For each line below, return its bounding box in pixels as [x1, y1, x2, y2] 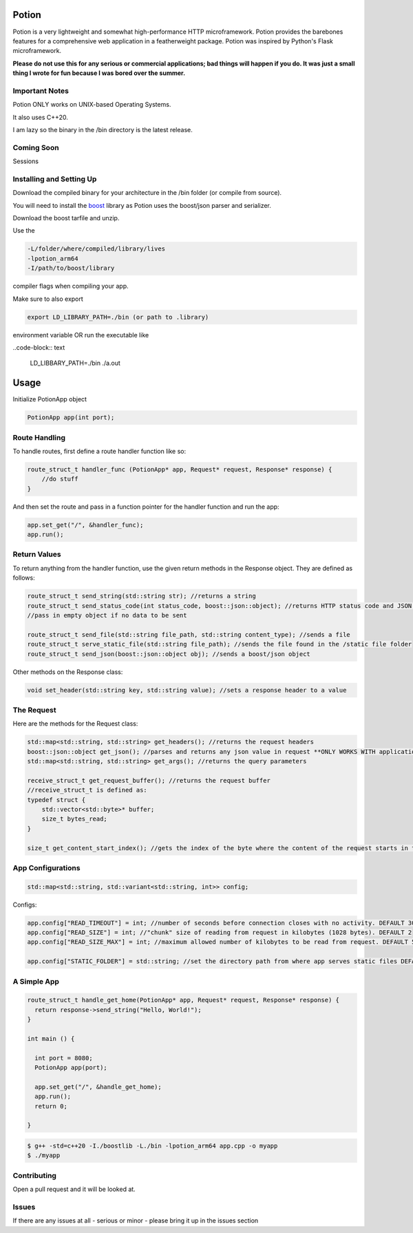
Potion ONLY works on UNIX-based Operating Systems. [12, 101, 171, 109]
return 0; [34, 1102, 68, 1110]
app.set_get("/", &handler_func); [27, 520, 144, 529]
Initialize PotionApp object [12, 395, 87, 403]
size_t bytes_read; [41, 815, 108, 823]
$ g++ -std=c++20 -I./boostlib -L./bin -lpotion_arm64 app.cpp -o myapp [27, 1142, 278, 1150]
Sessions [12, 157, 39, 165]
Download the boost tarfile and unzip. [12, 214, 120, 222]
